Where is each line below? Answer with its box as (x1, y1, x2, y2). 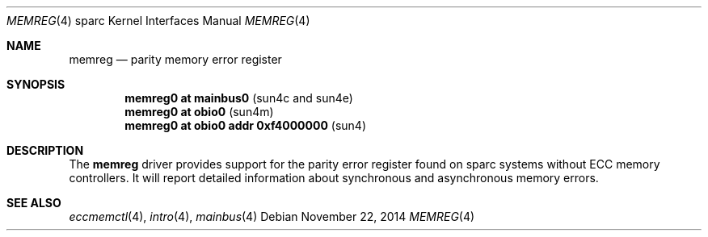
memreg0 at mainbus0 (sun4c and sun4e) (124, 91, 353, 105)
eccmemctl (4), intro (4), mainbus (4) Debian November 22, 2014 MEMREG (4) (69, 210, 475, 223)
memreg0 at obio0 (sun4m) (124, 105, 274, 118)
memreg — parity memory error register (69, 52, 282, 66)
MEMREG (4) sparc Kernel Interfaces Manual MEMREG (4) (6, 14, 310, 27)
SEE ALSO (6, 196, 61, 210)
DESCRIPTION (6, 143, 84, 157)
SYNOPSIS (6, 77, 65, 91)
